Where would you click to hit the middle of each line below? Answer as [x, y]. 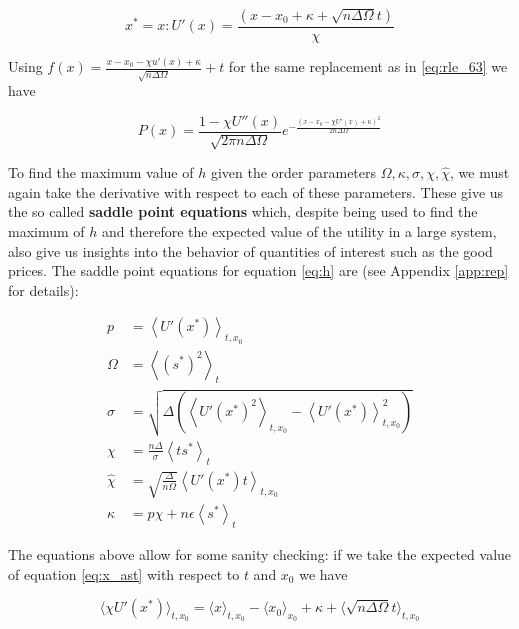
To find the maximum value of [101, 172]
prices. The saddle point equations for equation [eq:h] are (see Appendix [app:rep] [258, 270]
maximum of [46, 230]
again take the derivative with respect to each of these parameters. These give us [256, 191]
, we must [480, 172]
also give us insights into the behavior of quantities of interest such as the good [250, 250]
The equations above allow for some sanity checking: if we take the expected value [260, 553]
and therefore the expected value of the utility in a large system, [299, 230]
